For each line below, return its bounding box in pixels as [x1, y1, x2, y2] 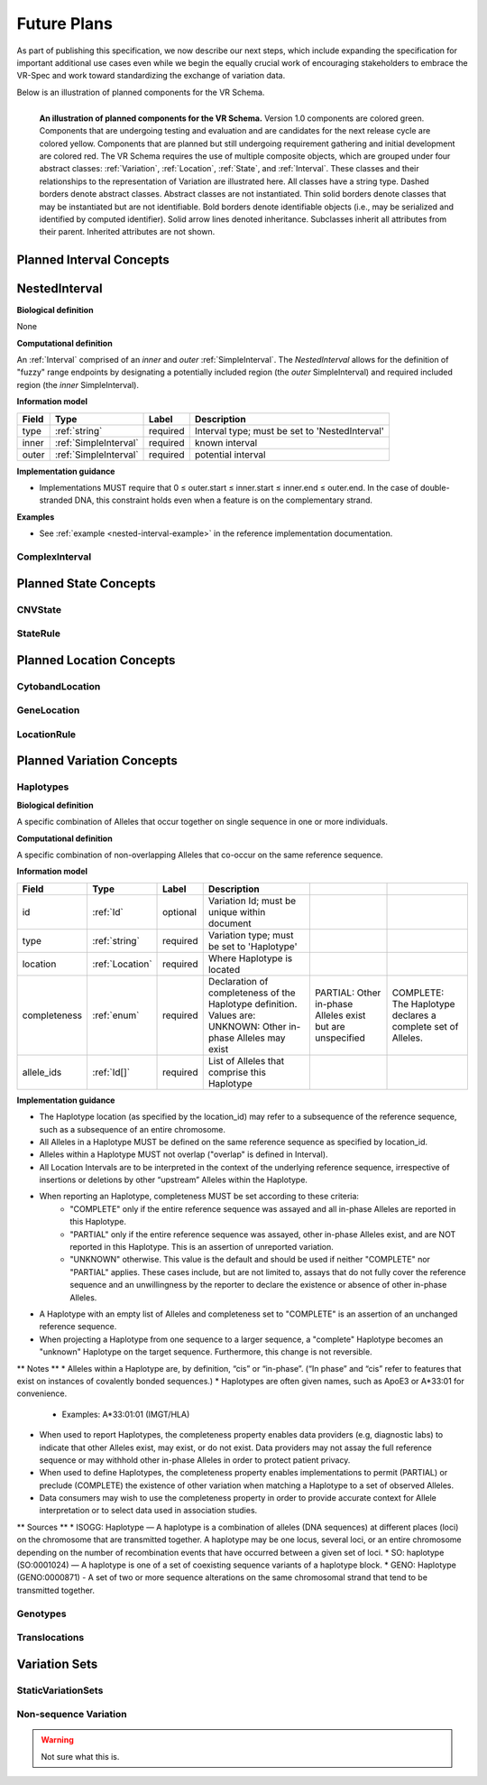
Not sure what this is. [41, 1751, 120, 1762]
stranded [39, 495, 73, 505]
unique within [207, 905, 266, 918]
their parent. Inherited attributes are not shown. [39, 227, 216, 237]
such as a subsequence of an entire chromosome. [39, 1124, 225, 1134]
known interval [194, 436, 258, 449]
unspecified [315, 1031, 365, 1044]
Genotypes [16, 1607, 67, 1620]
